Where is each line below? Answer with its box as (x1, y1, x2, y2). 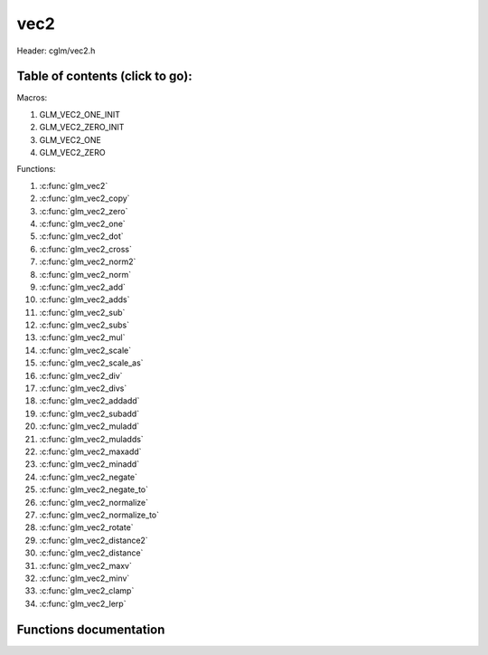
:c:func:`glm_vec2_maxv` (39, 560, 133, 571)
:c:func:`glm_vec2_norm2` (39, 256, 136, 267)
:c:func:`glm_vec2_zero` (39, 205, 128, 216)
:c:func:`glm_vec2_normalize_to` (39, 509, 160, 520)
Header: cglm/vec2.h (16, 45, 96, 56)
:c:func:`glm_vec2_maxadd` (39, 446, 142, 457)
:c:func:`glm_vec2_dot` (39, 231, 124, 242)
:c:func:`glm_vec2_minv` (39, 573, 130, 584)
